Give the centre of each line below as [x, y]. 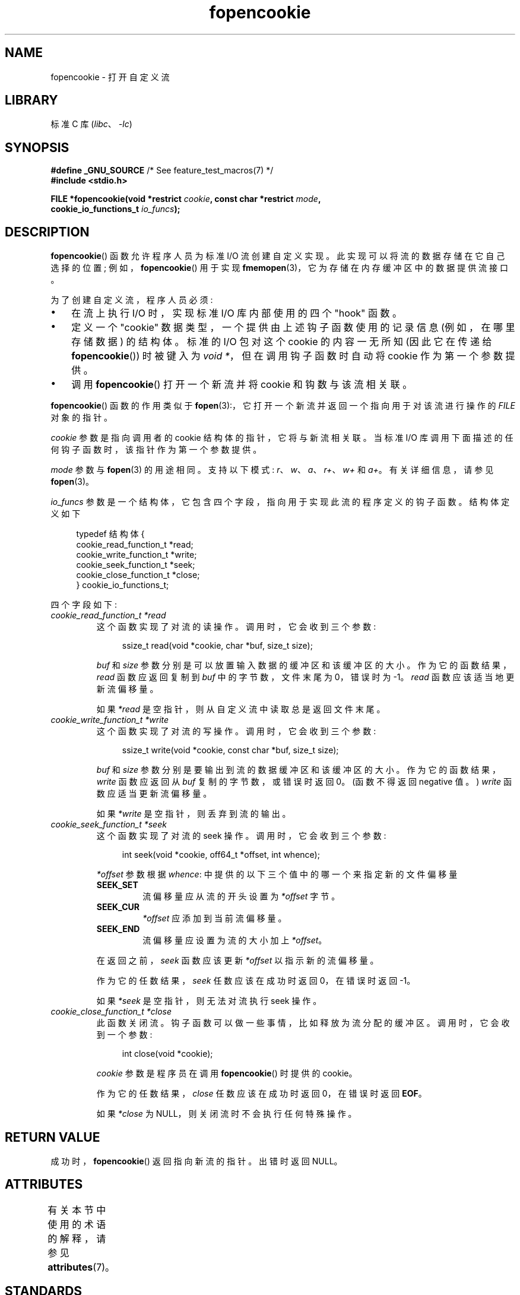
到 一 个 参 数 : [124, 1035]
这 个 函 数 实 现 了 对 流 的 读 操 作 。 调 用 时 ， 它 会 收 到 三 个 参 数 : [236, 627]
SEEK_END [118, 929]
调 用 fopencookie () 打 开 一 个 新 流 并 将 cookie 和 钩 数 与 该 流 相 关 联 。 [242, 385]
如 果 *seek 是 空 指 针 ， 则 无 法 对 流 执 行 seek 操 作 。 [209, 1001]
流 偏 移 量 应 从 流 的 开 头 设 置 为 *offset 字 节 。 [241, 896]
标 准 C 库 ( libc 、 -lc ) [91, 124]
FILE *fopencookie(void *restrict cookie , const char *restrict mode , [186, 199]
